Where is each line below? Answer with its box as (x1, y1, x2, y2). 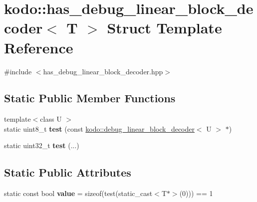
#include (4, 66, 32, 76)
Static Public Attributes (4, 165, 131, 180)
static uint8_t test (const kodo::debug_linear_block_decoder (4, 123, 195, 134)
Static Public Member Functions (4, 90, 176, 106)
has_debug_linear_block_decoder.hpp (43, 66, 163, 76)
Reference (4, 37, 73, 57)
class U (40, 114, 62, 124)
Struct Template (107, 17, 222, 38)
